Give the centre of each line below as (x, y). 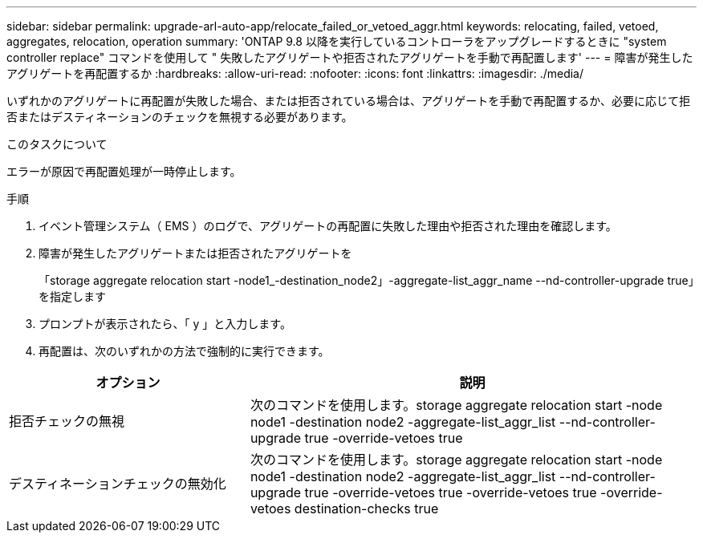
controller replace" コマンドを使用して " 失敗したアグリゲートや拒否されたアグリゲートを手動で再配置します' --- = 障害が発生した (350, 57)
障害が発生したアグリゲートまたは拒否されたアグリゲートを (195, 253)
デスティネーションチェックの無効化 (118, 484)
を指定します (72, 296)
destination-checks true (366, 509)
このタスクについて (57, 144)
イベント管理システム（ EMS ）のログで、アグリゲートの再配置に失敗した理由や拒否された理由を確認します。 (328, 226)
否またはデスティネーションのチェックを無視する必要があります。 (180, 117)
